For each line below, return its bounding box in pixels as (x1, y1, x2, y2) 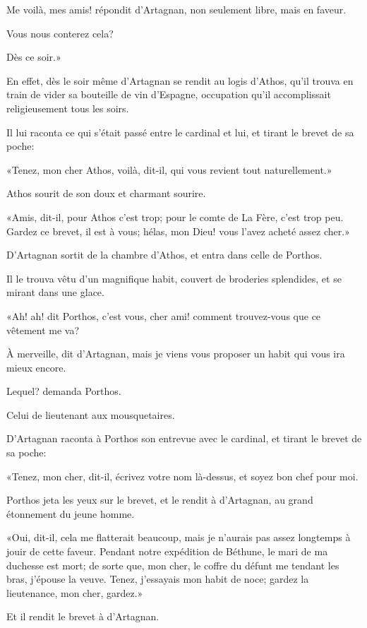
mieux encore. (6, 360, 66, 374)
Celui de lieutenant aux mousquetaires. (6, 407, 175, 422)
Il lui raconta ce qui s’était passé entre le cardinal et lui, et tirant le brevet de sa (6, 124, 354, 139)
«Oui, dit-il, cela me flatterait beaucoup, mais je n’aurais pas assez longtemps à (6, 530, 351, 545)
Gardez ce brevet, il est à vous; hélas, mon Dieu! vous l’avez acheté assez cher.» (6, 223, 350, 238)
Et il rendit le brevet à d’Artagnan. (6, 609, 160, 624)
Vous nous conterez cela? (6, 25, 114, 40)
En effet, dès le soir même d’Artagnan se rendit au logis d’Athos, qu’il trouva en (6, 73, 354, 88)
